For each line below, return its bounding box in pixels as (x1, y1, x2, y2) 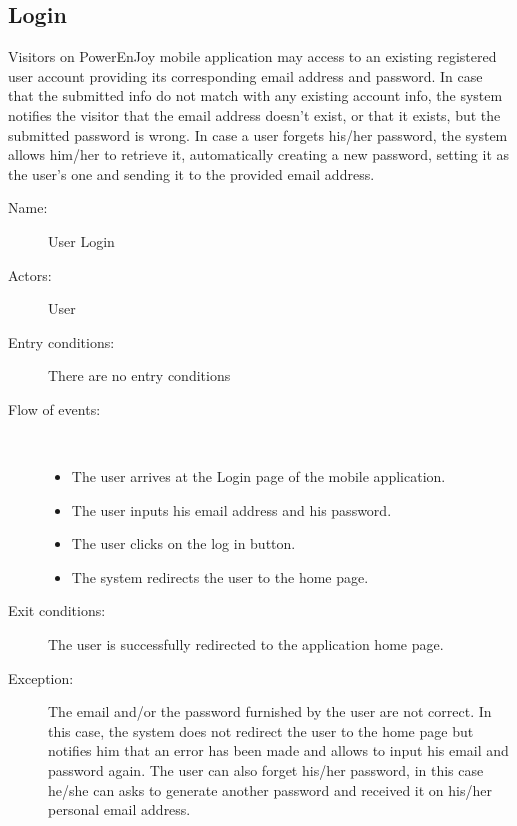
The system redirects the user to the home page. (71, 566, 369, 587)
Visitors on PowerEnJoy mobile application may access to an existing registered (8, 46, 497, 67)
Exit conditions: (8, 600, 106, 621)
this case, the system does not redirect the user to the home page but (48, 720, 474, 741)
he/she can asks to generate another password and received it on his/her (48, 779, 492, 800)
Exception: (8, 667, 74, 688)
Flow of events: (8, 398, 101, 419)
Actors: (8, 264, 52, 285)
